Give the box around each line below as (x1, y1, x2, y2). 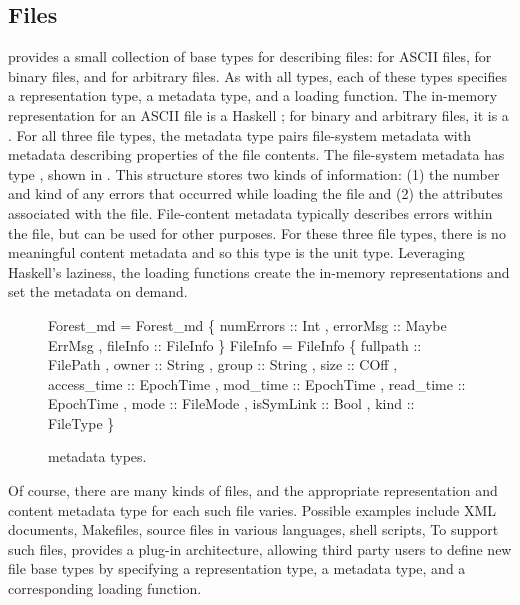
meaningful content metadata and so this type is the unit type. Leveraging (8, 242, 465, 263)
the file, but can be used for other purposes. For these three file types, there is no (8, 222, 506, 243)
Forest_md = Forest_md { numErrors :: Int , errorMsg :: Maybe (48, 314, 447, 335)
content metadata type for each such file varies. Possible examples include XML (8, 499, 497, 520)
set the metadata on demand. (8, 281, 188, 302)
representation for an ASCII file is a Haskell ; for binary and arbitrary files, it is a (8, 104, 509, 125)
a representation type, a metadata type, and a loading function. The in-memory (8, 85, 498, 106)
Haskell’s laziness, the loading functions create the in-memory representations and (8, 261, 510, 282)
